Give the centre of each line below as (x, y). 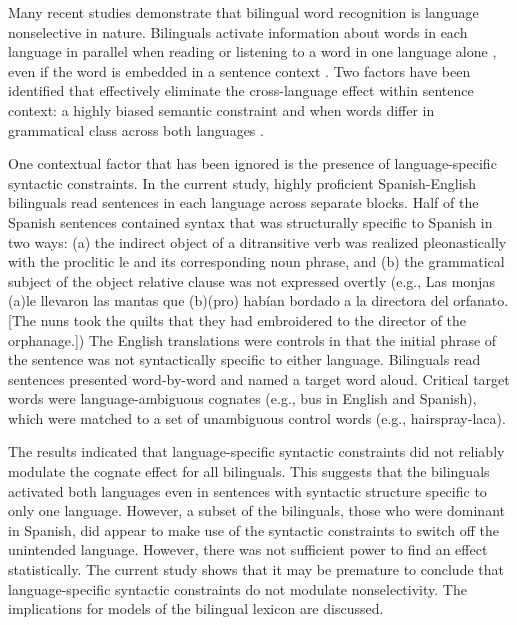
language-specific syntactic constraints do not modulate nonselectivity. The (237, 588)
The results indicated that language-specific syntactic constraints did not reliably (256, 451)
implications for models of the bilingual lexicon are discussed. (196, 608)
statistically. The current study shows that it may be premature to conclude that (256, 569)
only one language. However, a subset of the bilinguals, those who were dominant (256, 510)
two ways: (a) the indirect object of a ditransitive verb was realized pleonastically (257, 241)
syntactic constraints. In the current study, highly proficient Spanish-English (242, 182)
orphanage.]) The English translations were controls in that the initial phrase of (252, 339)
